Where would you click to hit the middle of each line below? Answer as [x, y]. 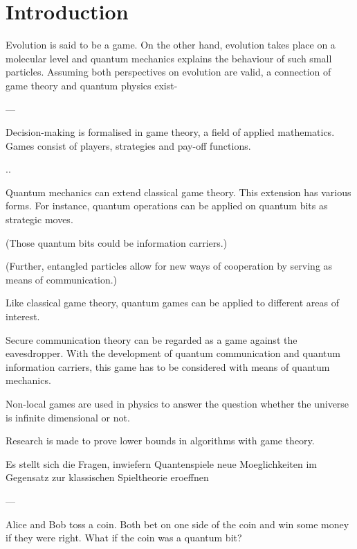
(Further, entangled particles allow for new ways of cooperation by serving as [169, 266]
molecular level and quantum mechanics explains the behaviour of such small [169, 58]
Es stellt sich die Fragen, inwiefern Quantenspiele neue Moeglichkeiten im [161, 463]
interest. [23, 316]
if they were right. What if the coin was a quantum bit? [124, 538]
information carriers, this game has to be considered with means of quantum [168, 366]
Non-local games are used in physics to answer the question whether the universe [177, 403]
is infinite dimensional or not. [68, 417]
